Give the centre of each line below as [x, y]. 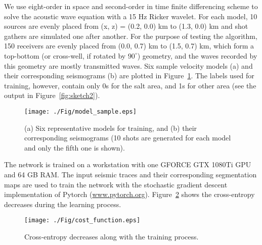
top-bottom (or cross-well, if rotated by [65, 55]
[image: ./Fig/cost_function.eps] [82, 220]
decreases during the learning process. [63, 204]
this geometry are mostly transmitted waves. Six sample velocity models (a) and [128, 65]
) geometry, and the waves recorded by [197, 55]
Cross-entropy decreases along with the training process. [112, 236]
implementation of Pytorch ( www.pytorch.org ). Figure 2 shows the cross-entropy [129, 194]
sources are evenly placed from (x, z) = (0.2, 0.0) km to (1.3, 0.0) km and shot [126, 26]
